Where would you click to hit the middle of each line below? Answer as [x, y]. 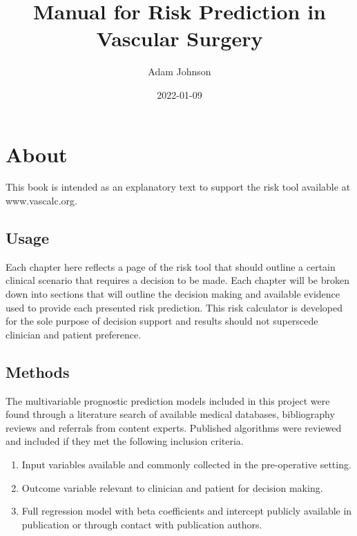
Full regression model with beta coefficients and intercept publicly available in [187, 511]
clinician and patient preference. [74, 334]
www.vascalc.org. [41, 201]
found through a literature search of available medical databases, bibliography [170, 414]
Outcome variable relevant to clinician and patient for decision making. [172, 487]
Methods [38, 371]
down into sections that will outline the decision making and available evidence [173, 294]
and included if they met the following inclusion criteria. [125, 441]
